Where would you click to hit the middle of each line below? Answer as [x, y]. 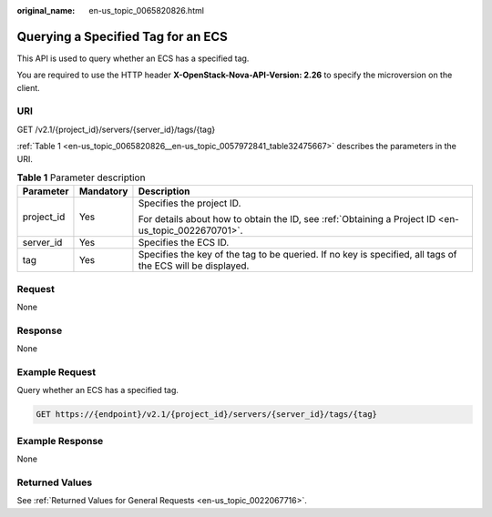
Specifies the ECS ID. [184, 243]
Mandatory [103, 191]
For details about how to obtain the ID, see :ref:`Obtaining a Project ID [287, 219]
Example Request [56, 372]
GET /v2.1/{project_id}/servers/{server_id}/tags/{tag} [116, 129]
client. [28, 87]
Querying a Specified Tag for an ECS [122, 36]
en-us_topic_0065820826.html [147, 10]
